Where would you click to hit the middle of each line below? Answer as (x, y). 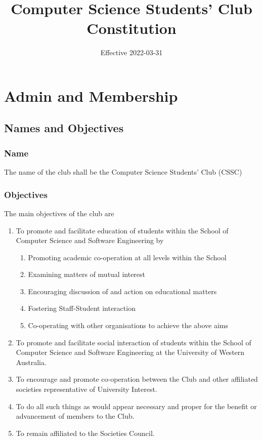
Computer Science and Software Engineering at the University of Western (130, 352)
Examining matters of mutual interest (87, 274)
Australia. (31, 362)
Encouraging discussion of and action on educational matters (122, 291)
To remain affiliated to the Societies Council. (85, 433)
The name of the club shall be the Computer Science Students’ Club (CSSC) (123, 172)
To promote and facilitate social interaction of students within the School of (134, 342)
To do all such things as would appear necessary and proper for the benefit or (136, 406)
